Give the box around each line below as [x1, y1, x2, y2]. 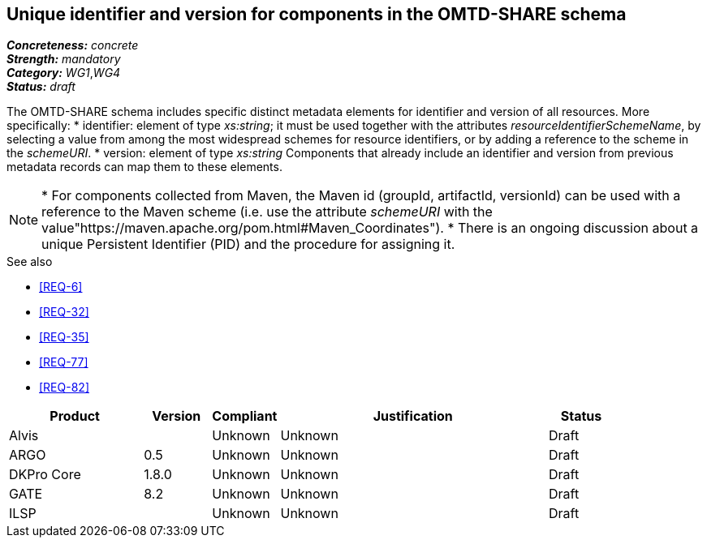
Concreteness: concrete [6, 38, 139, 53]
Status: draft [6, 79, 75, 94]
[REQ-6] [39, 280, 83, 294]
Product [50, 408, 100, 425]
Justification [373, 408, 453, 425]
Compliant [212, 408, 278, 425]
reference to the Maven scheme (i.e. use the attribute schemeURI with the [41, 203, 493, 221]
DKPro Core [9, 466, 81, 483]
